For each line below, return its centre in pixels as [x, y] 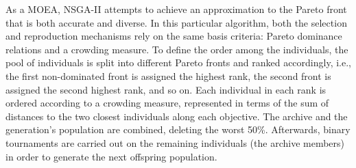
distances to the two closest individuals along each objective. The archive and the [177, 116]
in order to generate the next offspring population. [111, 156]
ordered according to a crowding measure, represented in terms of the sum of [167, 103]
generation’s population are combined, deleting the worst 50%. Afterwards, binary [178, 129]
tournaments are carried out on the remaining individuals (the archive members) [175, 142]
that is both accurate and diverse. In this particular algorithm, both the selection [176, 22]
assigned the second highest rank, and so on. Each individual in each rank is [166, 89]
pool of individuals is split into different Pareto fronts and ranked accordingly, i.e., [178, 62]
